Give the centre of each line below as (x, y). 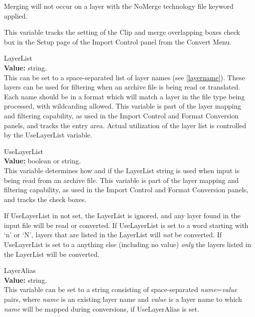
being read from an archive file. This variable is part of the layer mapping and (121, 180)
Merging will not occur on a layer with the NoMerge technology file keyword (119, 6)
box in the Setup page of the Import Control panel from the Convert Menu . (118, 41)
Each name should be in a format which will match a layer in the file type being (125, 96)
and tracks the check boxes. (45, 199)
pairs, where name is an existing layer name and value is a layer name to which (123, 299)
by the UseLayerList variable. (48, 135)
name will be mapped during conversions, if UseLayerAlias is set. (102, 308)
